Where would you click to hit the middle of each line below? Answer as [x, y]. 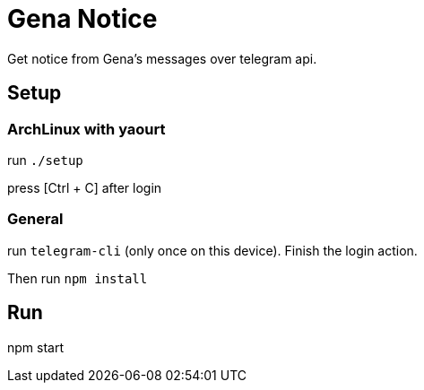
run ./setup [45, 160]
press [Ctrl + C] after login [85, 187]
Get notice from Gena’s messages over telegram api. [162, 58]
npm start [36, 347]
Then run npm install [78, 278]
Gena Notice [82, 19]
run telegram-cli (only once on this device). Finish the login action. [212, 250]
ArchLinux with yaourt [87, 129]
